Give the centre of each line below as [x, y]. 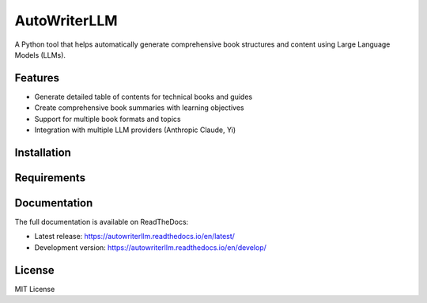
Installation [43, 152]
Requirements [50, 178]
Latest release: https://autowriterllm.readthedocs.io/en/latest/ [134, 237]
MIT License [35, 289]
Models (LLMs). [40, 55]
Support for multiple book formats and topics [108, 119]
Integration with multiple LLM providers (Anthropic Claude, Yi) [135, 130]
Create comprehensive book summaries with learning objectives [139, 108]
